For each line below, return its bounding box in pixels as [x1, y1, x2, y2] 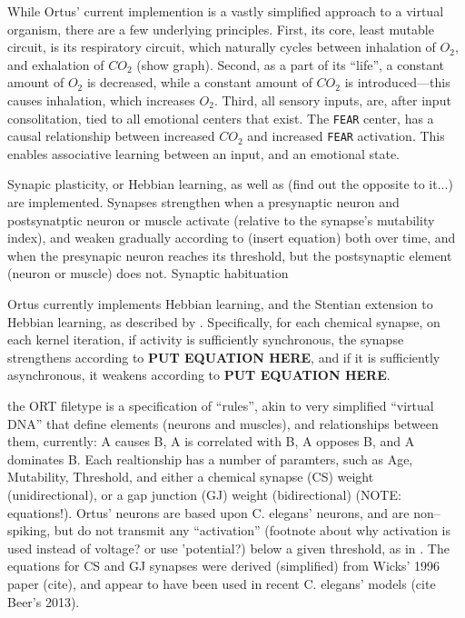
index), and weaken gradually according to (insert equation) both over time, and [7, 228, 456, 247]
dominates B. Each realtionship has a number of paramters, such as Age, [7, 449, 413, 468]
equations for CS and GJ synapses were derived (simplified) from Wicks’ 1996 [7, 556, 440, 575]
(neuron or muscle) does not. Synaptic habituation [7, 264, 289, 283]
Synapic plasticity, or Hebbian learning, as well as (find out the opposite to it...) [7, 174, 453, 194]
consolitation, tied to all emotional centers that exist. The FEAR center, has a [7, 108, 434, 127]
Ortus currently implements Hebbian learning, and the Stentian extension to [7, 294, 433, 314]
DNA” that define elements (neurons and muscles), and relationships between [7, 414, 439, 433]
